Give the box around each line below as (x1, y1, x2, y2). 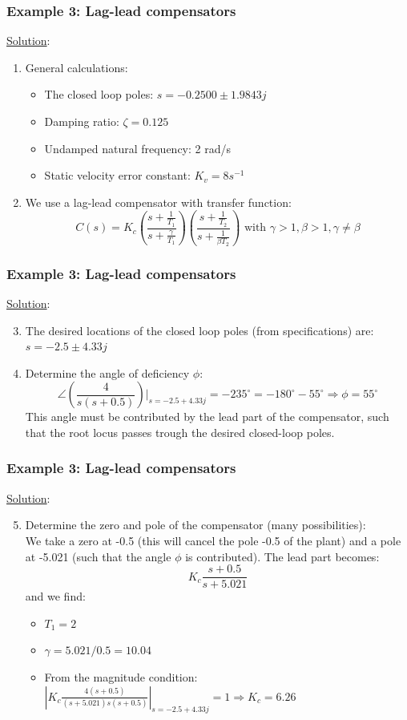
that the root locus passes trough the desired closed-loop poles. (25, 423, 335, 440)
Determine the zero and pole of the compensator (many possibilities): (25, 516, 366, 533)
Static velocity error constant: (44, 167, 191, 184)
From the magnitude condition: (44, 669, 198, 685)
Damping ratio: (44, 113, 119, 129)
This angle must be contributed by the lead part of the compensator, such (25, 408, 389, 425)
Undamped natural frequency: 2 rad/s (44, 140, 231, 156)
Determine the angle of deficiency (25, 364, 190, 381)
